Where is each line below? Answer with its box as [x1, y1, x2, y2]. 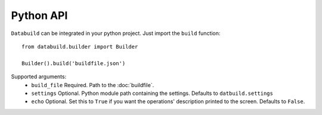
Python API [11, 9, 68, 22]
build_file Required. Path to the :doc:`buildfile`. [31, 81, 154, 88]
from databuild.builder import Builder [21, 43, 138, 50]
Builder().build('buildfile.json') [21, 60, 126, 66]
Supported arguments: [11, 73, 67, 80]
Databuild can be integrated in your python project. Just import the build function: [11, 30, 221, 37]
